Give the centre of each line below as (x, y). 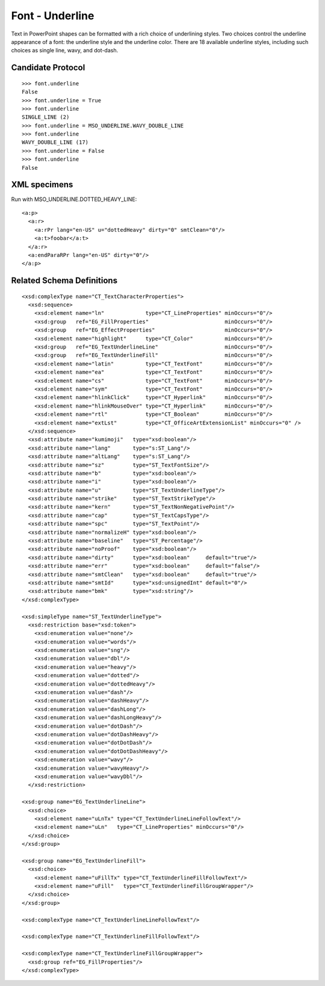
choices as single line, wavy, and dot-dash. (65, 51)
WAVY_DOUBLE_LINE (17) (55, 142)
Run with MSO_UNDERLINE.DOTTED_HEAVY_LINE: (74, 199)
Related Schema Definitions (64, 281)
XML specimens (42, 184)
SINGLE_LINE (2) (46, 117)
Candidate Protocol (48, 68)
